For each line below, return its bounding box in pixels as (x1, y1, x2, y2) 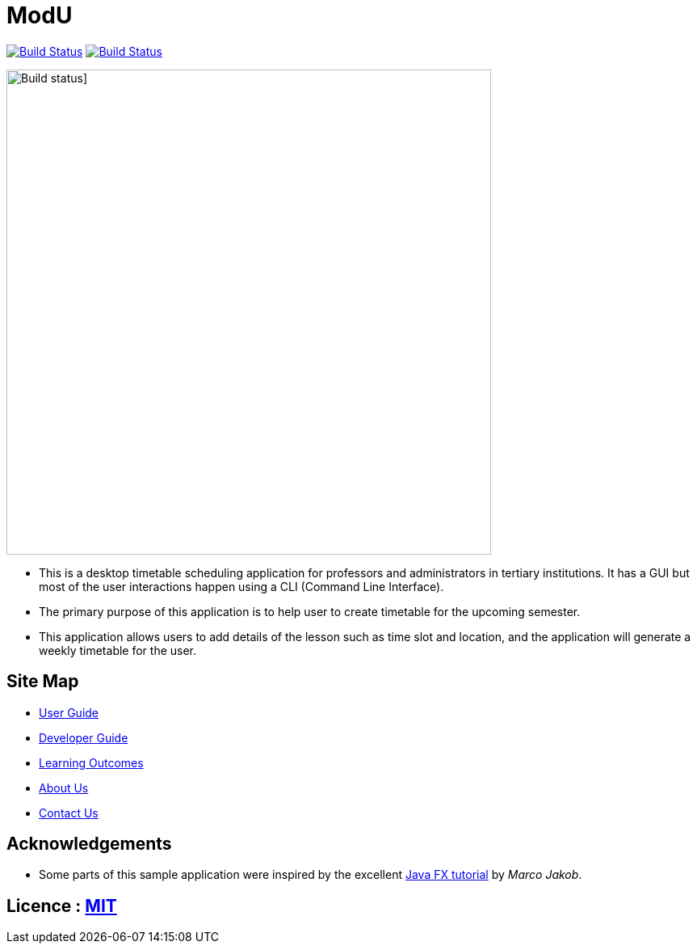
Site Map (6, 671, 79, 692)
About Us (39, 780, 89, 795)
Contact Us (39, 805, 99, 820)
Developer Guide (39, 730, 128, 745)
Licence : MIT (6, 895, 117, 916)
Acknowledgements (6, 834, 172, 855)
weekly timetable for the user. (39, 643, 197, 657)
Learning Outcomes (39, 755, 144, 770)
